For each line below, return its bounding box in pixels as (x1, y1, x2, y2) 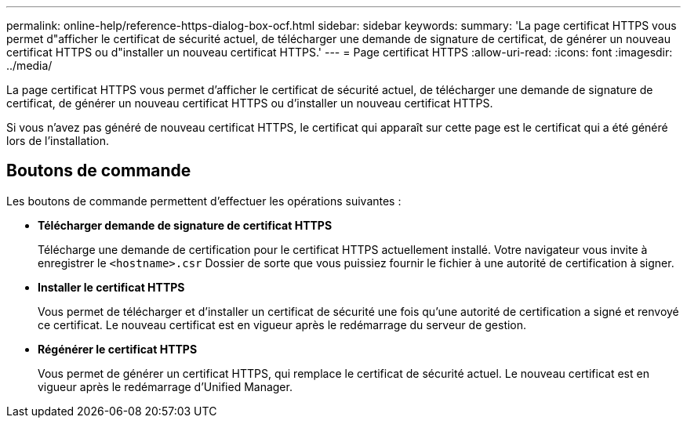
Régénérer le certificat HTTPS (38, 342, 198, 356)
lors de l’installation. (6, 134, 109, 147)
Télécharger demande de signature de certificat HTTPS (38, 218, 333, 232)
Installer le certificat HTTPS (38, 280, 185, 294)
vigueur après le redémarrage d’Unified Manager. (38, 379, 293, 393)
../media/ (6, 59, 53, 72)
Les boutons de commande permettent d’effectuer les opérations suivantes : (6, 194, 402, 208)
